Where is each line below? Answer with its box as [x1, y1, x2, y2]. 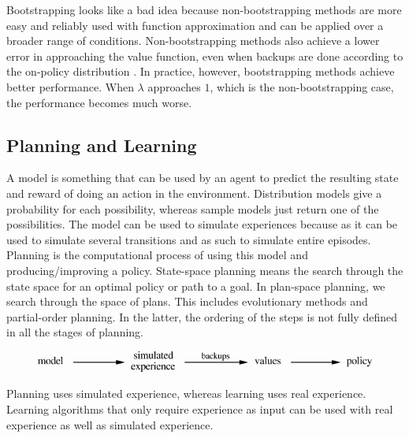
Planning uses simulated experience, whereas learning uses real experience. [6, 385, 366, 402]
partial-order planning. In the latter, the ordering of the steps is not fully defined [6, 308, 397, 325]
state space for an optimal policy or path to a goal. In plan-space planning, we [6, 277, 385, 294]
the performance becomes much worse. [6, 94, 192, 110]
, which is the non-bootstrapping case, [210, 78, 394, 95]
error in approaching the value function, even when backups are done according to [6, 47, 403, 64]
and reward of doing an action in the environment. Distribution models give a [6, 184, 382, 201]
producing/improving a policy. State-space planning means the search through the [6, 262, 403, 278]
